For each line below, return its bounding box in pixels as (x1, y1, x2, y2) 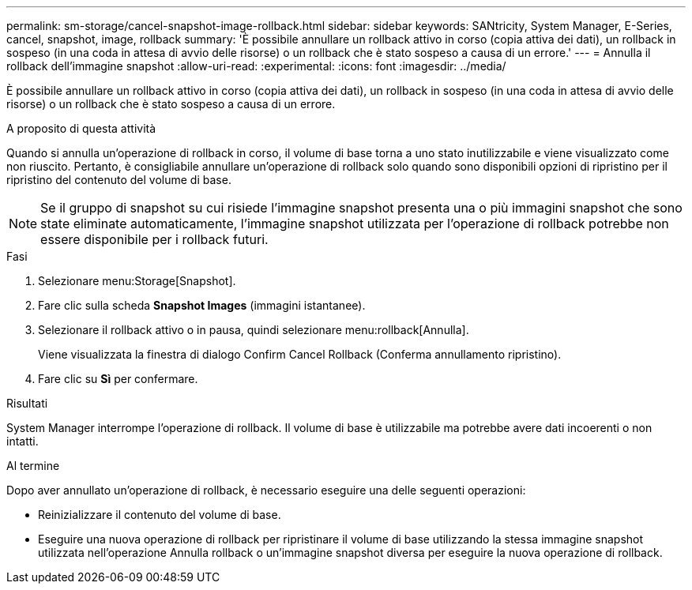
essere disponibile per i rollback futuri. (40, 231, 269, 247)
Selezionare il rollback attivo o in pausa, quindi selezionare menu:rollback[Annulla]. (38, 323, 469, 336)
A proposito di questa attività (6, 122, 156, 135)
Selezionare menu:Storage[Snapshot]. (38, 274, 236, 287)
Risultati (6, 396, 48, 410)
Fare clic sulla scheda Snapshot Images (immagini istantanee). (38, 299, 366, 312)
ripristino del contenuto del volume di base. (6, 173, 231, 186)
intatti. (6, 434, 39, 448)
